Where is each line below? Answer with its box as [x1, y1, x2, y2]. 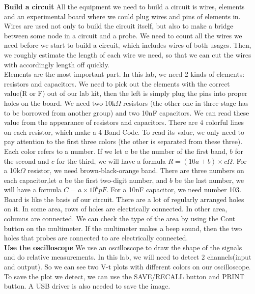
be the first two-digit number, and [64, 175, 168, 185]
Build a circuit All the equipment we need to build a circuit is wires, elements [4, 1, 245, 11]
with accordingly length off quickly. [4, 59, 110, 69]
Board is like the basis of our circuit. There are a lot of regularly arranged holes [4, 194, 244, 204]
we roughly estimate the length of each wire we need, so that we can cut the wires [4, 49, 251, 59]
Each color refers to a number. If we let [4, 146, 122, 156]
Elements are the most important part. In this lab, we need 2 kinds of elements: [4, 69, 245, 79]
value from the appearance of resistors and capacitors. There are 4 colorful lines [4, 117, 244, 127]
